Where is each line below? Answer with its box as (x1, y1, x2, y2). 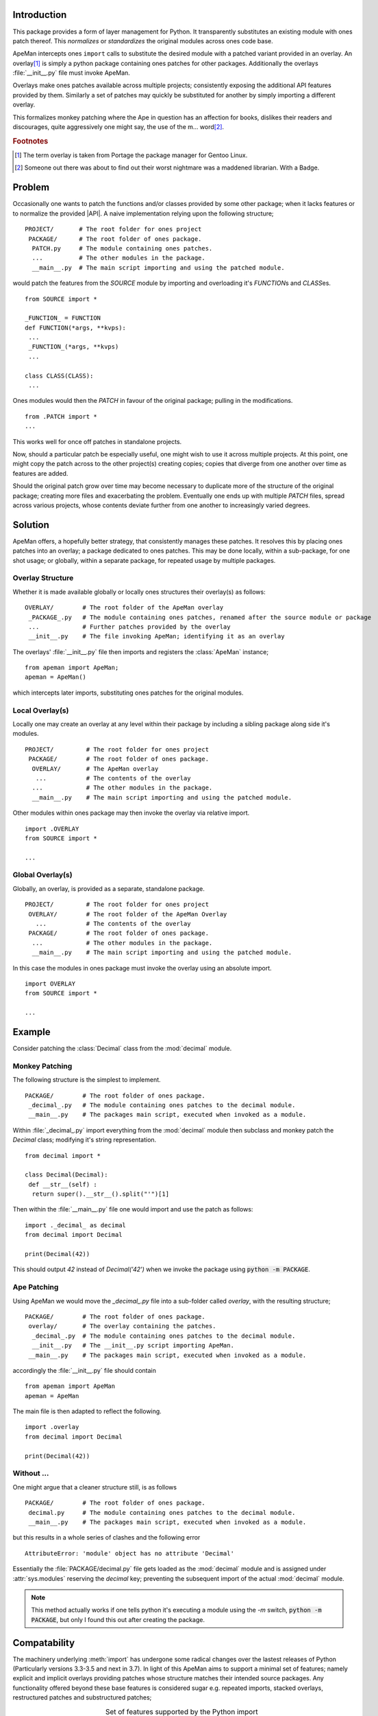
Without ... (12, 1469, 49, 1479)
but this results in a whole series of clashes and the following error (12, 1533, 201, 1542)
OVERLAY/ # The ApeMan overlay (32, 765, 159, 772)
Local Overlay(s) (12, 706, 69, 715)
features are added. (12, 469, 68, 477)
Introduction (12, 9, 67, 21)
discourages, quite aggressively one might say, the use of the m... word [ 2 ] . (12, 123, 225, 131)
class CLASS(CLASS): (25, 371, 94, 380)
